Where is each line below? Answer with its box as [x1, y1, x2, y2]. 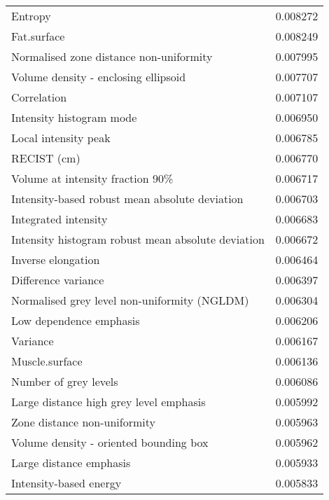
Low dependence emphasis [11, 312, 140, 328]
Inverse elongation [11, 251, 100, 268]
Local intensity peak [11, 130, 111, 146]
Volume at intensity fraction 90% [11, 170, 174, 186]
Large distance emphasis [11, 454, 131, 471]
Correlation [11, 89, 67, 105]
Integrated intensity [11, 211, 108, 227]
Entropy [11, 8, 51, 24]
